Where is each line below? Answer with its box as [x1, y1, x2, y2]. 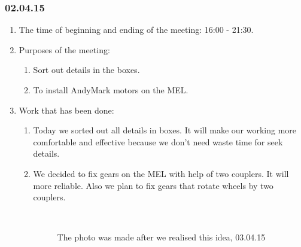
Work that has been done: [19, 103, 114, 116]
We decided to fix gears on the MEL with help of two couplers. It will [33, 167, 289, 179]
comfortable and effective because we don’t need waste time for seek [33, 135, 283, 148]
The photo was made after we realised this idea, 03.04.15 [57, 231, 266, 243]
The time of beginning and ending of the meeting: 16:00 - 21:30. [19, 23, 254, 36]
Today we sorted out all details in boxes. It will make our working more [33, 124, 297, 136]
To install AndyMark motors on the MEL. [33, 84, 188, 96]
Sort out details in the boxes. [33, 63, 140, 76]
